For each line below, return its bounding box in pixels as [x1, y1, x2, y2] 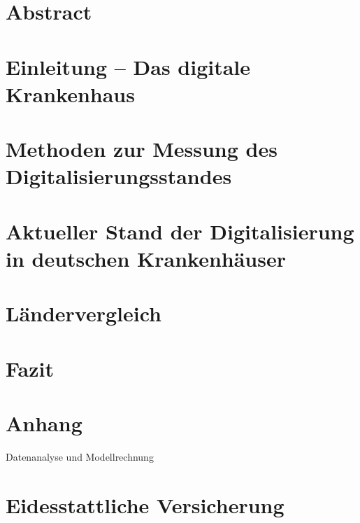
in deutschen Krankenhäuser [6, 244, 286, 272]
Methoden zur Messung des [6, 134, 278, 163]
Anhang [6, 409, 82, 437]
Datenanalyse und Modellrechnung [6, 449, 154, 463]
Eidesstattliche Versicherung [6, 490, 285, 519]
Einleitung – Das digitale [6, 52, 251, 81]
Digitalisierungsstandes [6, 162, 232, 190]
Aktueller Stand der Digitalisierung [6, 216, 354, 245]
